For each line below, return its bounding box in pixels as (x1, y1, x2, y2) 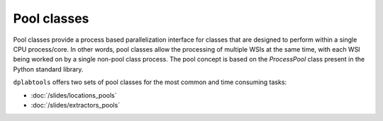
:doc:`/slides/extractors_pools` (30, 100, 121, 109)
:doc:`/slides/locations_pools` (30, 91, 117, 99)
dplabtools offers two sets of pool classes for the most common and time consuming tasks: (13, 78, 287, 86)
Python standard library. (13, 64, 84, 74)
